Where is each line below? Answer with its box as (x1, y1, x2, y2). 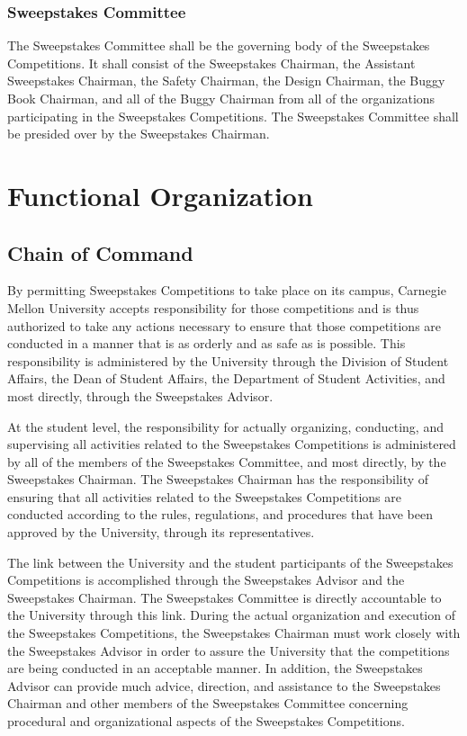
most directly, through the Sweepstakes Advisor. (7, 386, 274, 405)
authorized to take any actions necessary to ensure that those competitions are (7, 316, 442, 335)
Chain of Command (7, 238, 193, 266)
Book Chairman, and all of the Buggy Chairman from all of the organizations (7, 89, 436, 107)
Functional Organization (7, 176, 313, 213)
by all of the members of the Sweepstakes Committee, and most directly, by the (7, 452, 446, 471)
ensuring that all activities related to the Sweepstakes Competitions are (7, 487, 401, 506)
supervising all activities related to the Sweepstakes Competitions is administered (7, 435, 456, 453)
